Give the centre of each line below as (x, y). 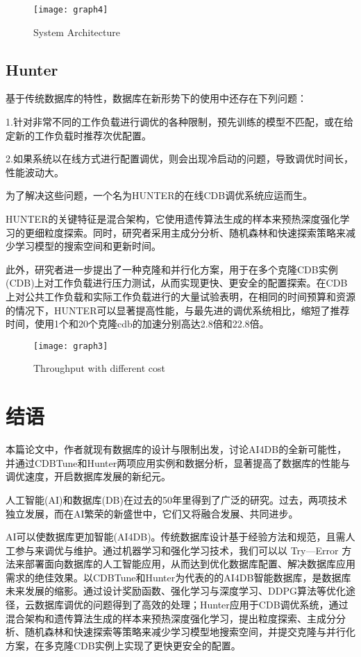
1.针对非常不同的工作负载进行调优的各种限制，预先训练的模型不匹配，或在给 (179, 122)
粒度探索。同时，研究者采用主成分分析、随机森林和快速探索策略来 (195, 232)
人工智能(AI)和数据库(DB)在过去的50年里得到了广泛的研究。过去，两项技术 (176, 499)
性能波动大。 (35, 172)
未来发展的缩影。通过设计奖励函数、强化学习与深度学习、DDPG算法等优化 (176, 591)
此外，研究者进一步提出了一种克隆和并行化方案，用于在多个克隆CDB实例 (172, 269)
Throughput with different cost (99, 368)
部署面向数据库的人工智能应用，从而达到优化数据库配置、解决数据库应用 (190, 564)
